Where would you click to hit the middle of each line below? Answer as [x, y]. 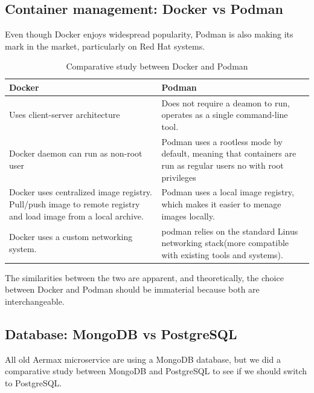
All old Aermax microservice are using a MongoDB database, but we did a [143, 359]
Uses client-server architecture [65, 115]
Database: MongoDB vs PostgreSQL [121, 333]
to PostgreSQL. [34, 382]
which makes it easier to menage [221, 204]
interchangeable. [35, 301]
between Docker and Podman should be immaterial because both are [132, 289]
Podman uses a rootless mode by [222, 141]
